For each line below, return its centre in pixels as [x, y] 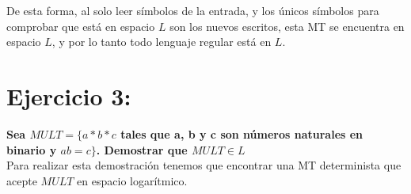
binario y [32, 149]
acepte [22, 180]
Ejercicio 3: [69, 95]
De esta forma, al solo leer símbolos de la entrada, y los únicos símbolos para [193, 10]
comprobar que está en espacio [81, 26]
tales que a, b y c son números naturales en [242, 133]
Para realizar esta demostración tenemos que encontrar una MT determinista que [204, 165]
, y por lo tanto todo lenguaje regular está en [162, 42]
